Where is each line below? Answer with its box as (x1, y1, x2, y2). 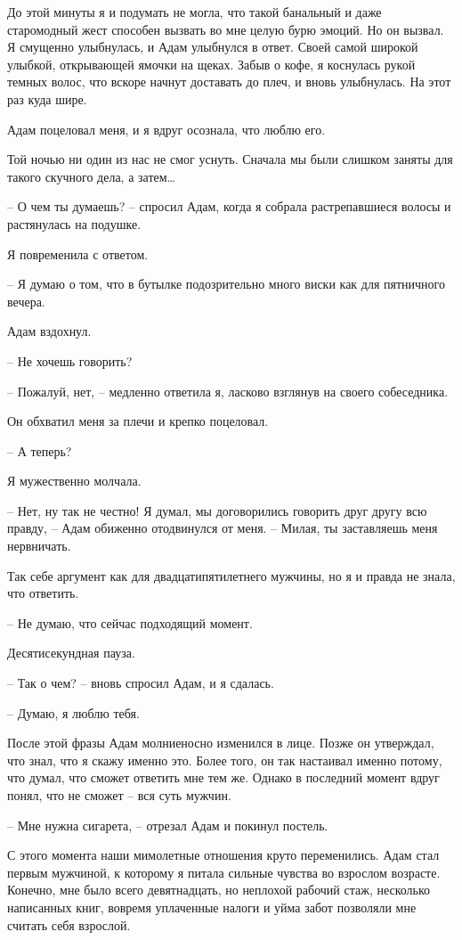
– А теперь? (7, 441, 72, 460)
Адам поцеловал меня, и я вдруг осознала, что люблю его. (7, 119, 326, 138)
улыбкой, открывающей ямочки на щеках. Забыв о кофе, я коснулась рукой (7, 54, 416, 73)
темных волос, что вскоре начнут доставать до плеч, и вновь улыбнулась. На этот (7, 72, 451, 91)
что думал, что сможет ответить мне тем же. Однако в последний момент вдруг (7, 768, 440, 787)
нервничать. (7, 536, 71, 555)
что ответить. (7, 584, 79, 602)
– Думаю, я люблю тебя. (7, 703, 140, 722)
